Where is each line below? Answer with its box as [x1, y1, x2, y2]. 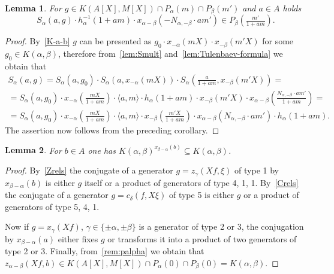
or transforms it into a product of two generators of [107, 232, 297, 245]
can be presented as [79, 35, 152, 47]
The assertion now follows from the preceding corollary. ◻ [5, 123, 219, 136]
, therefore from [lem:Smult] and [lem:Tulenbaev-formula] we [58, 47, 283, 60]
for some [262, 35, 294, 47]
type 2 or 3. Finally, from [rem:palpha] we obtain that [5, 245, 204, 257]
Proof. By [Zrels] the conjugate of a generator [5, 164, 173, 176]
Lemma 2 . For [5, 144, 62, 156]
